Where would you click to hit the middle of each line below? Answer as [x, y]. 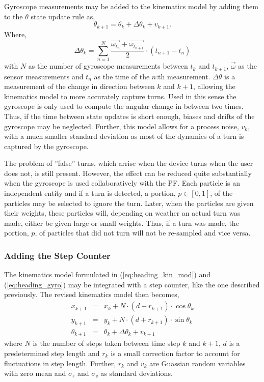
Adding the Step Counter [57, 255]
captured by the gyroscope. [46, 146]
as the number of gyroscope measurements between [108, 66]
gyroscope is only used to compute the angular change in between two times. [124, 106]
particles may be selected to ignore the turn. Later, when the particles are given [129, 203]
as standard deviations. [137, 373]
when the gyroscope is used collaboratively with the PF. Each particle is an [122, 183]
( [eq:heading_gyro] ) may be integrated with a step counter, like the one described [132, 284]
